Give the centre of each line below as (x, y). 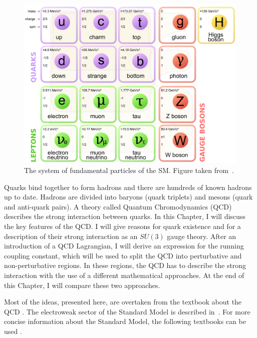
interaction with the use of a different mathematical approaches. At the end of (124, 275)
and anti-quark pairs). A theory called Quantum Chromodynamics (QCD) (118, 206)
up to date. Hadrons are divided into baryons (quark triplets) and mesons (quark (128, 197)
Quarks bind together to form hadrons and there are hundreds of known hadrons (128, 187)
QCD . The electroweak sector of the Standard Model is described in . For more (127, 311)
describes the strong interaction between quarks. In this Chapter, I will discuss (125, 216)
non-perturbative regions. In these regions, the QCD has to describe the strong (125, 265)
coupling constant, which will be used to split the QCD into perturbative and (123, 255)
